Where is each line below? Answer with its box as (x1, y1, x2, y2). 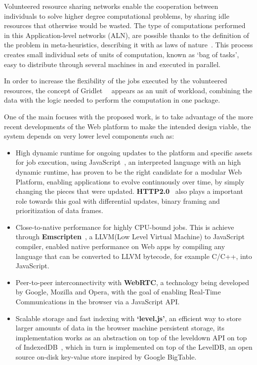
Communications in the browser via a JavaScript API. (15, 296, 180, 307)
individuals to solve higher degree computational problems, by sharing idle (4, 10, 229, 21)
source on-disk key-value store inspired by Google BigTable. (15, 352, 197, 362)
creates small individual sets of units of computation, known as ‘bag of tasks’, (4, 49, 239, 59)
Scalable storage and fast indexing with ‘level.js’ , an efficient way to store (15, 313, 242, 323)
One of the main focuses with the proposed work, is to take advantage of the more (4, 111, 253, 121)
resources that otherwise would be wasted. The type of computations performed (4, 20, 246, 31)
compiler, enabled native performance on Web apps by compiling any (15, 241, 225, 252)
